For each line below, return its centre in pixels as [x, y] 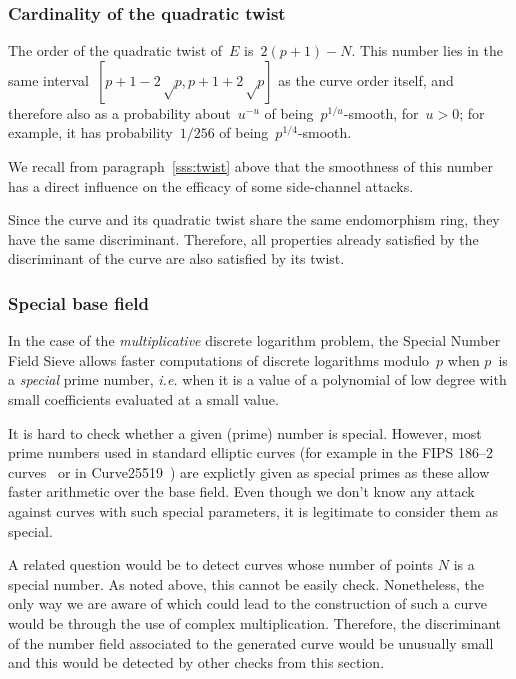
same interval [48, 79]
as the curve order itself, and [366, 79]
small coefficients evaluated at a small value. [143, 398]
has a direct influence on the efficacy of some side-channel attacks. [211, 185]
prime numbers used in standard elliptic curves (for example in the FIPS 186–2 [251, 452]
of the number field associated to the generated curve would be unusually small [251, 642]
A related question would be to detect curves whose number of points [221, 564]
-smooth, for [381, 112]
